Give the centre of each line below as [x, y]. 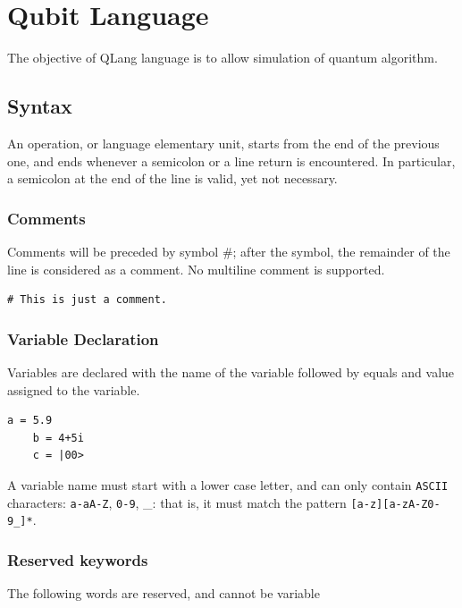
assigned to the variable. [74, 389]
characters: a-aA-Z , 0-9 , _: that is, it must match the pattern [177, 502]
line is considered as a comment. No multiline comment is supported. [196, 269]
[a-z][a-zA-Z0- [395, 504]
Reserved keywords [78, 559]
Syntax [40, 106]
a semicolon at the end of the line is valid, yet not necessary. [172, 178]
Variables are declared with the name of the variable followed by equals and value [231, 372]
